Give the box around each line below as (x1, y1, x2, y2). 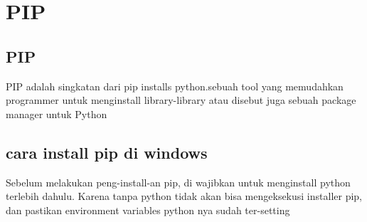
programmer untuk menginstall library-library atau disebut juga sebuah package (6, 92, 356, 107)
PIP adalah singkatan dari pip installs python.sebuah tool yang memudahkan (6, 78, 344, 93)
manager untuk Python (6, 106, 107, 121)
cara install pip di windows (6, 141, 208, 163)
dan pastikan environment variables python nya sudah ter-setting (6, 202, 290, 217)
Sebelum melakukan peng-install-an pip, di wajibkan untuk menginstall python (6, 174, 351, 189)
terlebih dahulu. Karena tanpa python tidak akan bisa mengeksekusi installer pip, (6, 189, 363, 203)
